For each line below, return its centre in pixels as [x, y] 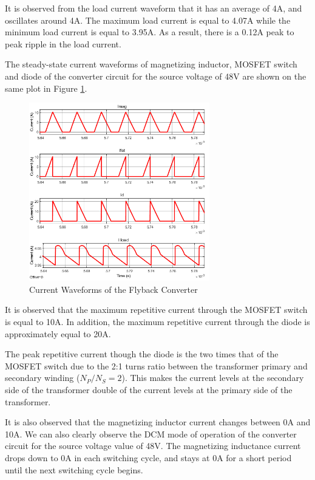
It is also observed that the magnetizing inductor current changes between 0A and [158, 422]
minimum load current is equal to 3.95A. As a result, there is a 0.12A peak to [150, 32]
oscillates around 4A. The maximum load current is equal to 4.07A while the [148, 20]
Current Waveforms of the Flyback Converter [113, 289]
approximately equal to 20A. [58, 333]
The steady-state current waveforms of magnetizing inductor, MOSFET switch [151, 64]
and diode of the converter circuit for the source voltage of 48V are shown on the [156, 76]
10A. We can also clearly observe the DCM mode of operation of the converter [151, 434]
